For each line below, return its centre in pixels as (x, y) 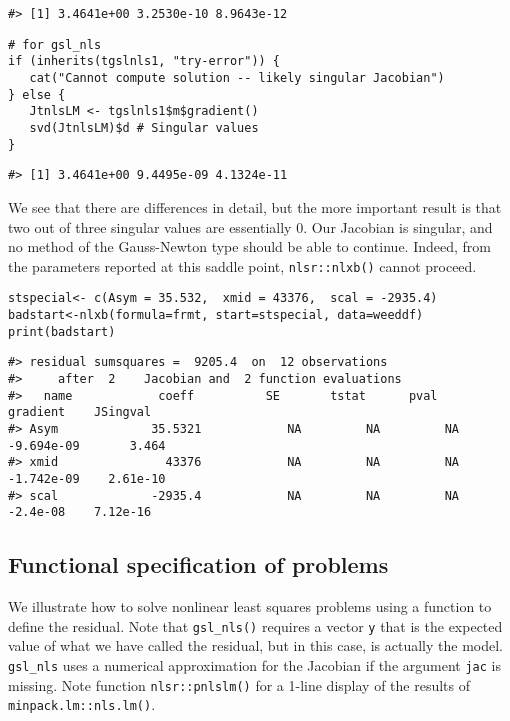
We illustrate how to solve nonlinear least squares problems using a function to (250, 606)
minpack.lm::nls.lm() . (82, 704)
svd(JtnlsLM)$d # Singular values (144, 127)
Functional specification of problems (198, 564)
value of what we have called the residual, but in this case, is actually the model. (255, 645)
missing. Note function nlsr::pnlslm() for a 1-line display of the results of (239, 684)
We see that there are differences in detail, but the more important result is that (255, 206)
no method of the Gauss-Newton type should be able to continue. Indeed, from (249, 246)
